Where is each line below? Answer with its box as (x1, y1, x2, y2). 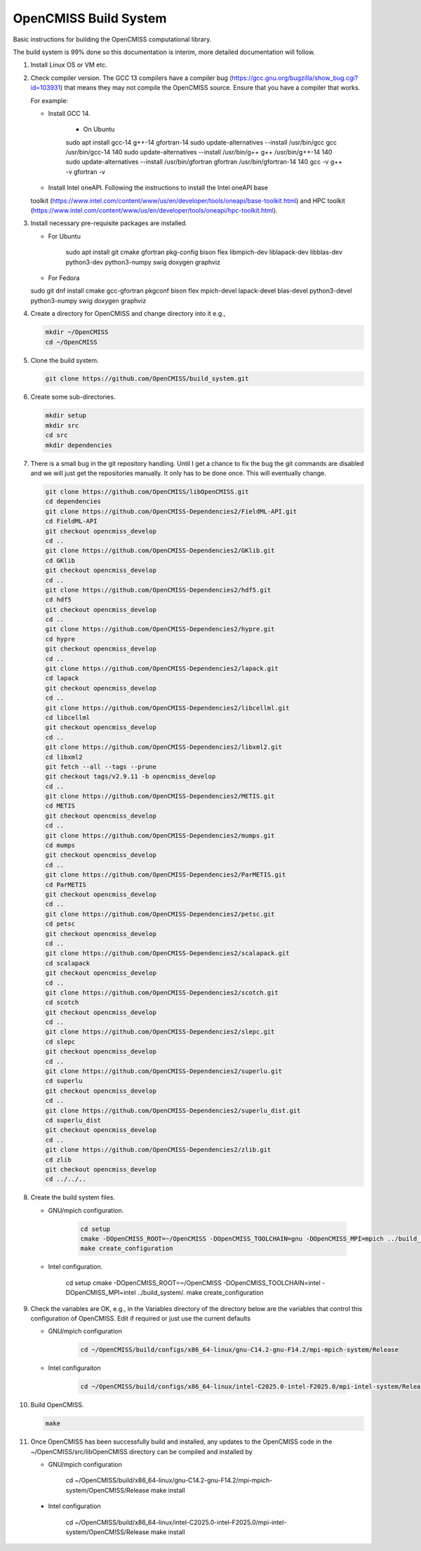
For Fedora (48, 274, 80, 282)
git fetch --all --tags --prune (45, 762, 157, 771)
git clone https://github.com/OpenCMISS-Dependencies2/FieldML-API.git (45, 507, 298, 515)
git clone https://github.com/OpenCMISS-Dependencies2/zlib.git (45, 1146, 272, 1154)
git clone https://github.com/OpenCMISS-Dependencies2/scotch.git (45, 988, 279, 997)
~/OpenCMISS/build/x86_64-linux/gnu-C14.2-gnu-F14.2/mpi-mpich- (74, 1476, 273, 1484)
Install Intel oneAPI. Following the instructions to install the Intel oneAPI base (48, 183, 268, 192)
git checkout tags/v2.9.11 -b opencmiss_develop (45, 773, 216, 780)
